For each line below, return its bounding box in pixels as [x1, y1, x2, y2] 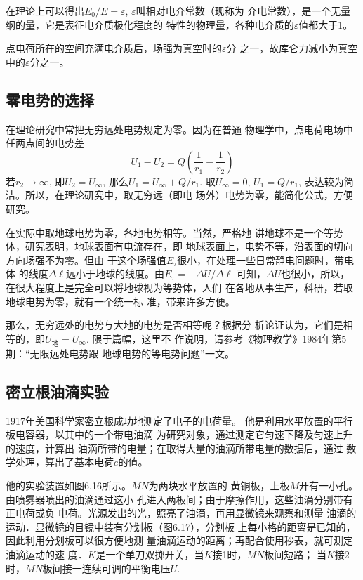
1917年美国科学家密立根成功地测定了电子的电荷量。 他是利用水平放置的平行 [6, 413, 353, 428]
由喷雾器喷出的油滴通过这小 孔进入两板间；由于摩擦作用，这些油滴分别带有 [6, 492, 353, 506]
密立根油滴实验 [6, 380, 109, 402]
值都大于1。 [298, 17, 353, 32]
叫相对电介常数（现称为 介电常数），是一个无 [136, 4, 341, 18]
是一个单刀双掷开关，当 [95, 547, 204, 562]
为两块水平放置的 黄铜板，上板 [148, 478, 290, 493]
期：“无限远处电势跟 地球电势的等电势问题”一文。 [6, 345, 235, 360]
